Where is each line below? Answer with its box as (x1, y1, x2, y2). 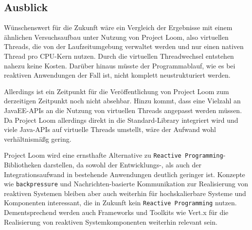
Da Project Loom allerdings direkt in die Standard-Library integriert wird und (4, 115, 238, 125)
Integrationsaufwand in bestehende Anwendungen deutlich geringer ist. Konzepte (4, 169, 245, 179)
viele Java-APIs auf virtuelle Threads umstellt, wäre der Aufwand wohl (4, 124, 216, 134)
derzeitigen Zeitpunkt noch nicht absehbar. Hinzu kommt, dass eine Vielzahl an (4, 96, 241, 106)
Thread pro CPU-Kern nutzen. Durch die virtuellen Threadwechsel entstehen (4, 50, 234, 61)
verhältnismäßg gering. (4, 133, 72, 144)
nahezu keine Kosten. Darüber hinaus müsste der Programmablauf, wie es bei (4, 60, 235, 70)
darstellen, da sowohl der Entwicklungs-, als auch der (43, 159, 202, 169)
